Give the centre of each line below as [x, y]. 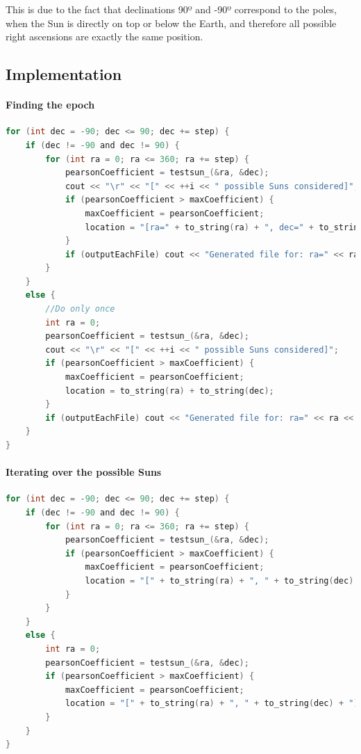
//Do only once [80, 309]
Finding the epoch [50, 105]
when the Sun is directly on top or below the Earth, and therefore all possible [171, 23]
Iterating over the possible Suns [84, 472]
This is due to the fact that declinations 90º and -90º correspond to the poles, [171, 9]
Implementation [64, 74]
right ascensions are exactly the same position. [104, 37]
